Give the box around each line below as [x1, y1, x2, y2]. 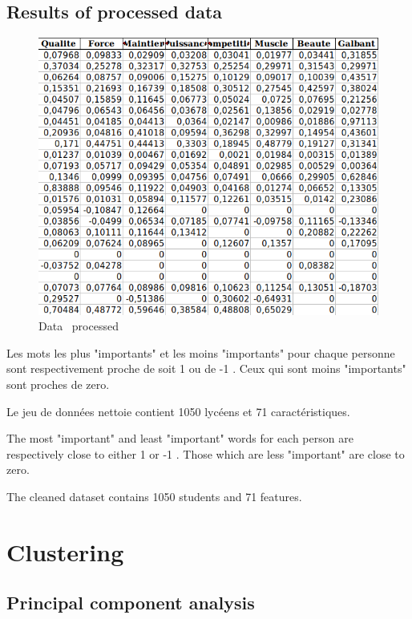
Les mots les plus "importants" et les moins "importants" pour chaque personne [6, 344, 395, 361]
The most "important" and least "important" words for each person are [6, 430, 353, 447]
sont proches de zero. [6, 375, 110, 392]
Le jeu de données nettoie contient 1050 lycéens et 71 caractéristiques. [6, 403, 350, 419]
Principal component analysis [6, 590, 255, 615]
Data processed [38, 318, 119, 334]
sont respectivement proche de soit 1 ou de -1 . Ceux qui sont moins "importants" [6, 360, 406, 377]
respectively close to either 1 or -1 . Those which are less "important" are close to [6, 445, 405, 462]
